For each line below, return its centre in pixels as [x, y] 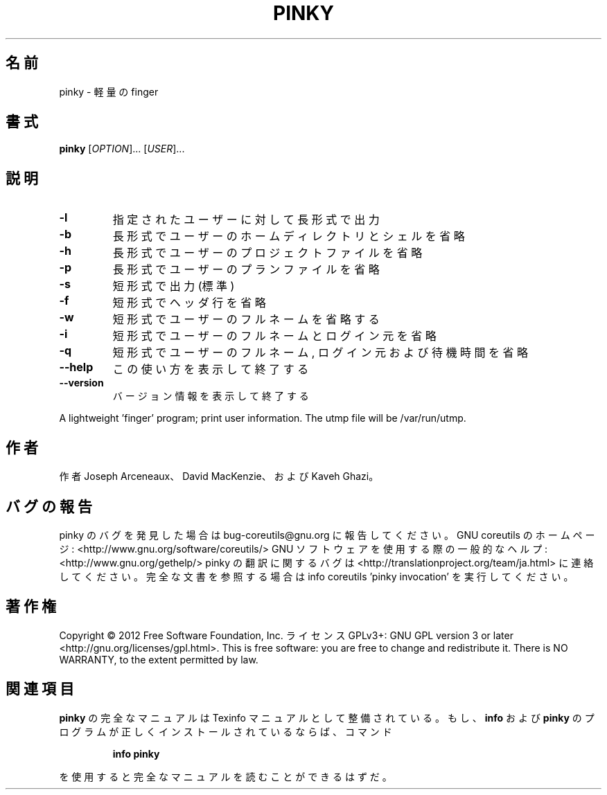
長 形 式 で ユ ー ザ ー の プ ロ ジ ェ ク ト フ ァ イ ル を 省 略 [267, 253]
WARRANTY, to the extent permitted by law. [159, 659]
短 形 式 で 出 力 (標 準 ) [174, 286]
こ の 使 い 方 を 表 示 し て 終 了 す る [211, 369]
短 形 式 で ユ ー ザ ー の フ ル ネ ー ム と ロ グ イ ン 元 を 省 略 [274, 336]
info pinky [136, 753]
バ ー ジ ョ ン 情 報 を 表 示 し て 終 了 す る [211, 396]
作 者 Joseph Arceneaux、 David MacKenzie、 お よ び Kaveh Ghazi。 [219, 476]
